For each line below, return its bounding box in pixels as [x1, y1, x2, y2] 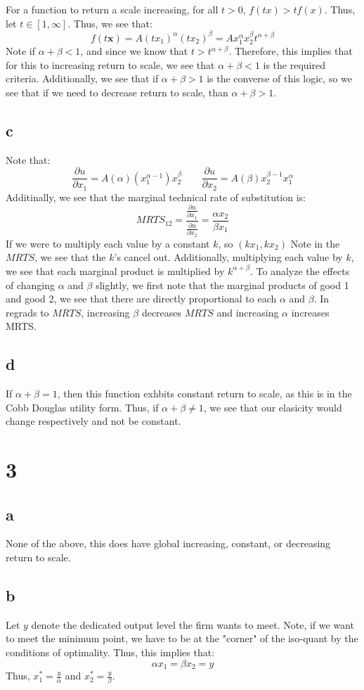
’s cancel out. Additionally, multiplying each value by [114, 250, 343, 264]
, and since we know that [80, 44, 188, 58]
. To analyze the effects [249, 263, 350, 278]
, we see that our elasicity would [203, 400, 342, 414]
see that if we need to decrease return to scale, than [6, 84, 228, 99]
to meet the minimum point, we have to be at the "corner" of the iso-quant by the [6, 631, 358, 646]
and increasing [216, 305, 279, 319]
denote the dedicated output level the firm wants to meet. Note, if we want [31, 617, 354, 632]
